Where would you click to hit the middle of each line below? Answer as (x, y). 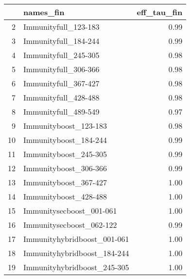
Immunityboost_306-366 (65, 168)
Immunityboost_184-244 (65, 140)
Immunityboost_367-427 (65, 182)
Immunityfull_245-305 (61, 55)
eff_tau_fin (160, 12)
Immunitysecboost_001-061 (70, 210)
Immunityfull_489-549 (61, 111)
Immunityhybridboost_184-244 (76, 253)
